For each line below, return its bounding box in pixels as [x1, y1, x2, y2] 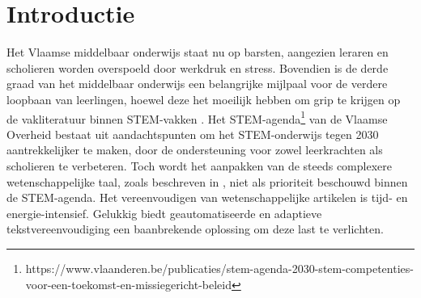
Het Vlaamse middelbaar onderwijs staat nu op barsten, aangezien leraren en [6, 44, 389, 61]
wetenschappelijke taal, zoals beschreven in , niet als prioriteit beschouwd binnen [6, 173, 408, 190]
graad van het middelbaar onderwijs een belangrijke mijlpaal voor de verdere [6, 75, 388, 92]
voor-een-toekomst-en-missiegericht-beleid [25, 275, 232, 292]
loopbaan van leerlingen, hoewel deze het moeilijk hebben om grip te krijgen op [6, 90, 401, 107]
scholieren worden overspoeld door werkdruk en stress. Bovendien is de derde [6, 59, 389, 76]
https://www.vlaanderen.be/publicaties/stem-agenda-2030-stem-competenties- [25, 259, 414, 276]
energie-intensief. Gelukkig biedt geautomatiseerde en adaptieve [6, 204, 322, 221]
